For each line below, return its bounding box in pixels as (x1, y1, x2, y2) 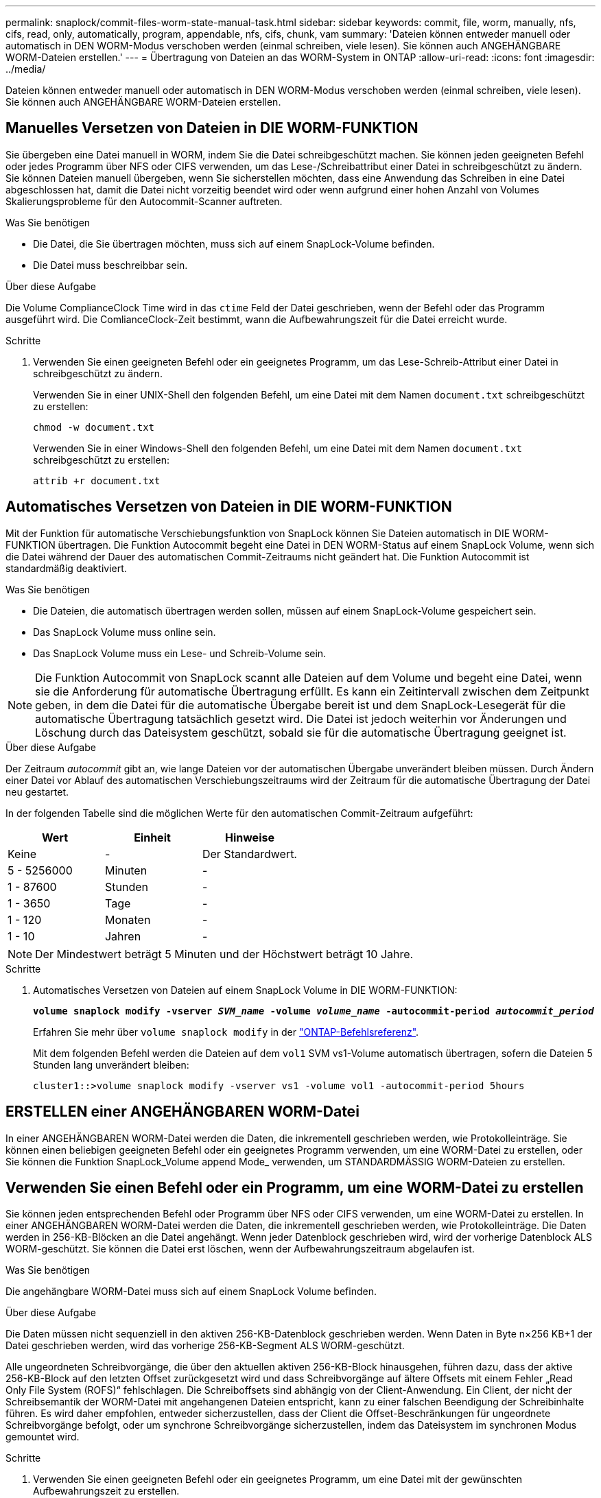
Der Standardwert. (202, 846, 297, 861)
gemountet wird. (5, 1431, 80, 1443)
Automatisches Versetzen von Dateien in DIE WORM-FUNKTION (5, 498, 452, 516)
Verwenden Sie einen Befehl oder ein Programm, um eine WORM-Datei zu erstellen (5, 1178, 584, 1196)
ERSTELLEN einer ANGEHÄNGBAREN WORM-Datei (5, 1103, 360, 1121)
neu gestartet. (5, 785, 69, 798)
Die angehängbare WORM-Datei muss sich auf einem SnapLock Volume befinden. (5, 1285, 377, 1298)
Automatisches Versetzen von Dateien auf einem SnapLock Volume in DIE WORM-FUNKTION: (33, 984, 458, 996)
